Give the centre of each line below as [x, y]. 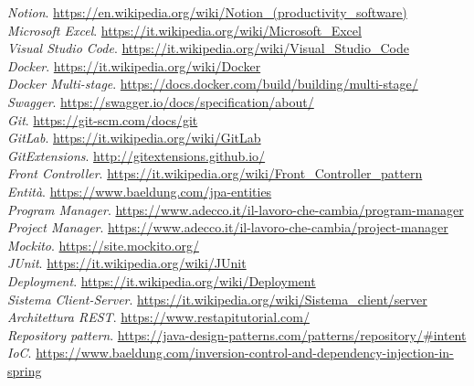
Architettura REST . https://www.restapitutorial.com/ [158, 317]
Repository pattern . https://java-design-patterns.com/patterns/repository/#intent [237, 334]
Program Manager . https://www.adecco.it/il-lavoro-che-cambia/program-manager [236, 209]
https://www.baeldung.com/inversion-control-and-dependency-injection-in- [245, 353]
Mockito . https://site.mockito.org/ [103, 245]
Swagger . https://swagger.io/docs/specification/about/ [161, 101]
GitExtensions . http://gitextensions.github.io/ [137, 155]
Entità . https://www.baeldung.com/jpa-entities [140, 191]
